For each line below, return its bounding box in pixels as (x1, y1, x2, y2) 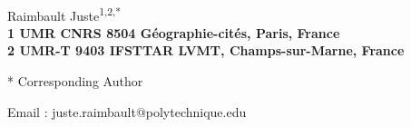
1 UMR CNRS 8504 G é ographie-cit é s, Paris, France (7, 23, 340, 42)
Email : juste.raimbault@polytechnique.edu (7, 102, 247, 121)
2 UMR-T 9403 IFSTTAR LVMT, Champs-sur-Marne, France (7, 41, 405, 60)
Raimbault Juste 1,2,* (7, 3, 122, 24)
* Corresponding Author (7, 72, 143, 91)
